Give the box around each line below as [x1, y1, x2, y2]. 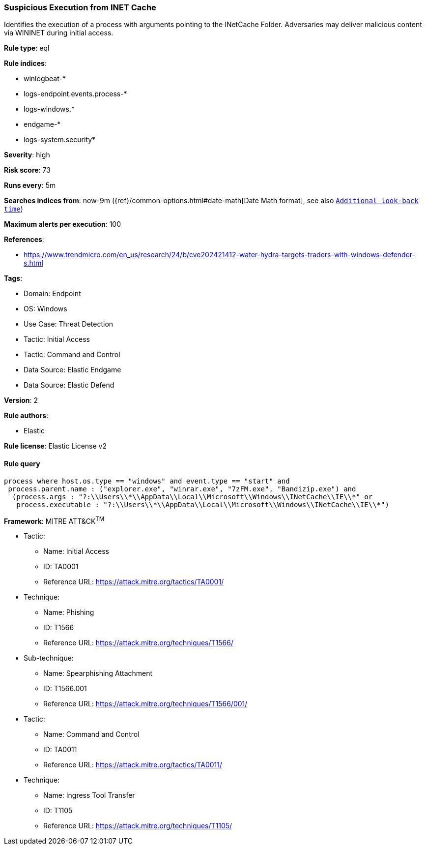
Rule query [4, 459, 40, 468]
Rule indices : [4, 59, 47, 68]
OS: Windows [24, 304, 67, 313]
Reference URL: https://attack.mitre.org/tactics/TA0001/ [43, 577, 224, 586]
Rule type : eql [4, 44, 50, 53]
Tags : [4, 274, 23, 283]
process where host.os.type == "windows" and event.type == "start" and [4, 477, 290, 485]
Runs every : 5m [4, 181, 56, 190]
